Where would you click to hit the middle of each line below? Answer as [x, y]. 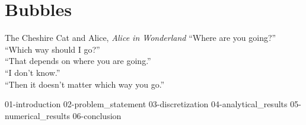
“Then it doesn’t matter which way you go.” [85, 84]
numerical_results [37, 115]
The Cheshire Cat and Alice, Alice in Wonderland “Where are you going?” [141, 38]
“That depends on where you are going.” [78, 61]
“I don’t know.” [33, 72]
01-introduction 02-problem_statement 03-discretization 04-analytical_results [146, 104]
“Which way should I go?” [52, 49]
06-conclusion [97, 115]
